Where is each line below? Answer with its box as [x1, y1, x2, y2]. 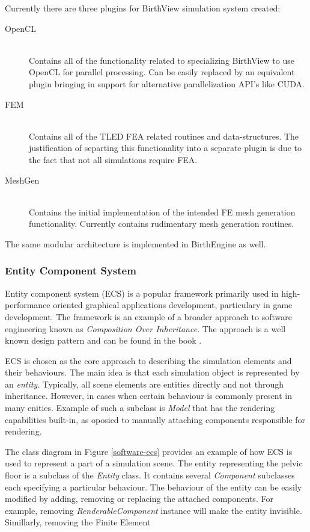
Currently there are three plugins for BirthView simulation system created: [5, 2, 281, 14]
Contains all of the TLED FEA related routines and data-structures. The [29, 129, 299, 142]
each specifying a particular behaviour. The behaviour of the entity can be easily [5, 480, 302, 493]
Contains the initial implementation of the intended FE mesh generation [29, 205, 296, 218]
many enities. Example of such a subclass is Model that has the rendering [5, 401, 275, 414]
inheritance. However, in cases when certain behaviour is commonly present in [5, 389, 293, 402]
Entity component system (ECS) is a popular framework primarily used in [5, 286, 279, 299]
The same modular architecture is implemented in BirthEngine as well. [5, 237, 266, 250]
